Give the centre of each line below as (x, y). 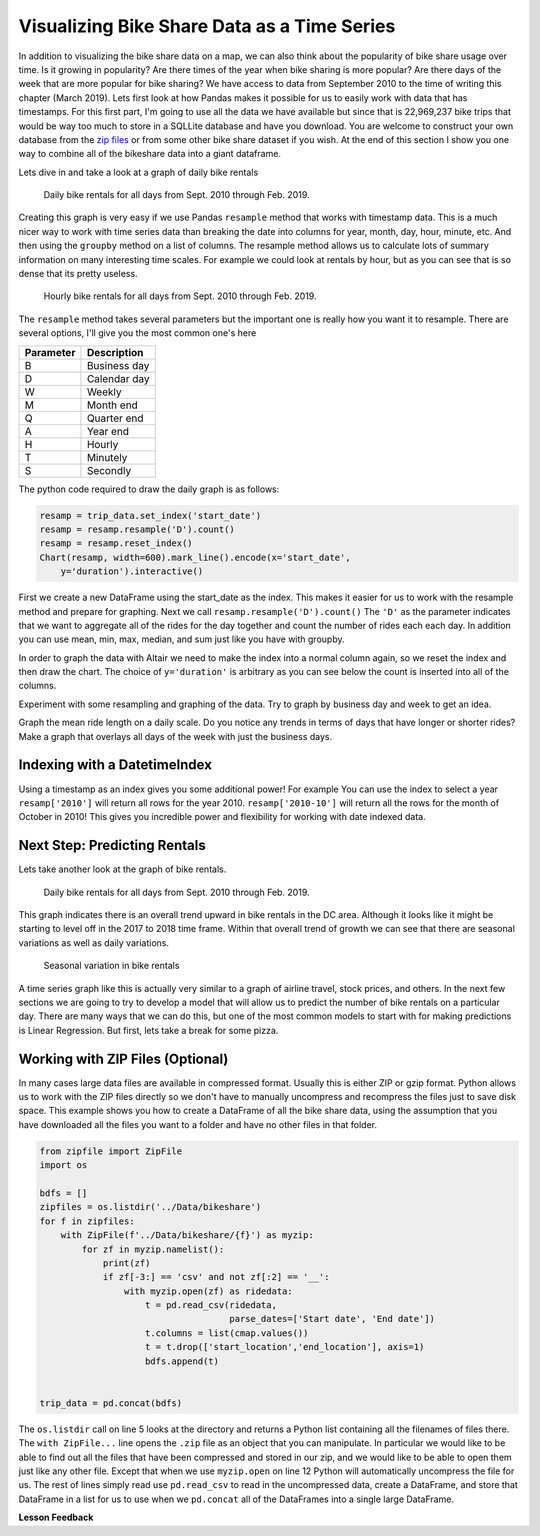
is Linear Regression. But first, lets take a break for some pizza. (148, 1030)
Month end (112, 405)
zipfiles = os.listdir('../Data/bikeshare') (150, 1207)
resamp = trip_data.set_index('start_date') (150, 515)
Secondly (109, 470)
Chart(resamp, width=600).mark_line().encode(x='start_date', (195, 557)
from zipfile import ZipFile (111, 1151)
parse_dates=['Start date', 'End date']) (332, 1319)
